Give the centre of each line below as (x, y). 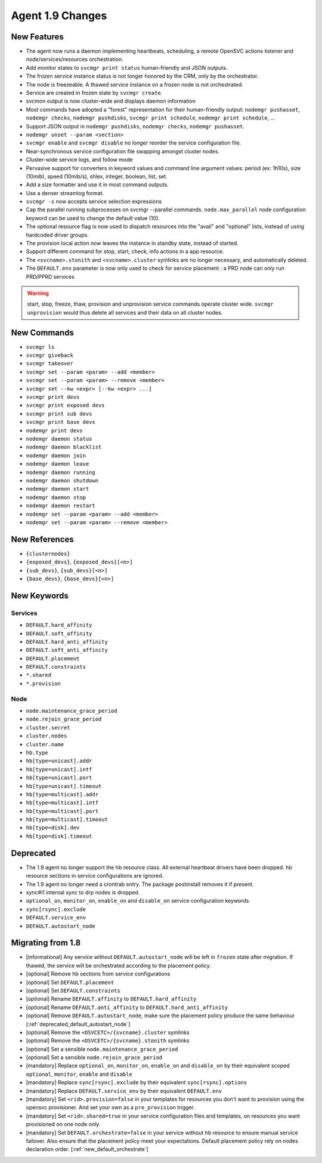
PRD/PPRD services (50, 276)
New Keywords (40, 596)
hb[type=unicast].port (59, 778)
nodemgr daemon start (58, 489)
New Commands (43, 332)
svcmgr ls (40, 347)
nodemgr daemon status (59, 439)
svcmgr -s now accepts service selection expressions (94, 201)
